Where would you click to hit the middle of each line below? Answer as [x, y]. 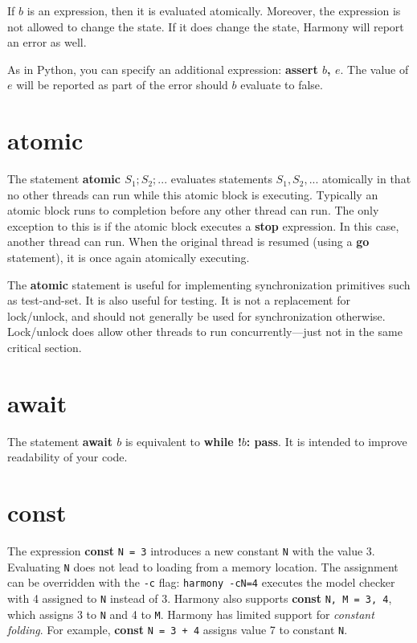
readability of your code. [67, 457]
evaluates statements [221, 179]
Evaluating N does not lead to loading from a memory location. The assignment [203, 566]
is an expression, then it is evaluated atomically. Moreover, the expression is [214, 10]
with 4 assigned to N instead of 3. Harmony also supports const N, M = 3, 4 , [200, 598]
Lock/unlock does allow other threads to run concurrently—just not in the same [205, 332]
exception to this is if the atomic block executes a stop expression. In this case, [203, 225]
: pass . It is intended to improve [327, 441]
